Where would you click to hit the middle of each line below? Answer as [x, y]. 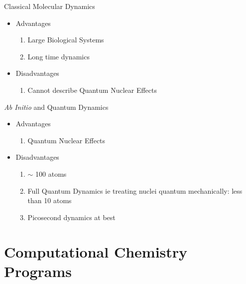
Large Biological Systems [66, 40]
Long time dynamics [59, 56]
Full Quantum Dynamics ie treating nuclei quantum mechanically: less [135, 190]
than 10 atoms [50, 200]
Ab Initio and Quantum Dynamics [56, 107]
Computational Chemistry [96, 251]
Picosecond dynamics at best [71, 217]
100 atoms [51, 173]
